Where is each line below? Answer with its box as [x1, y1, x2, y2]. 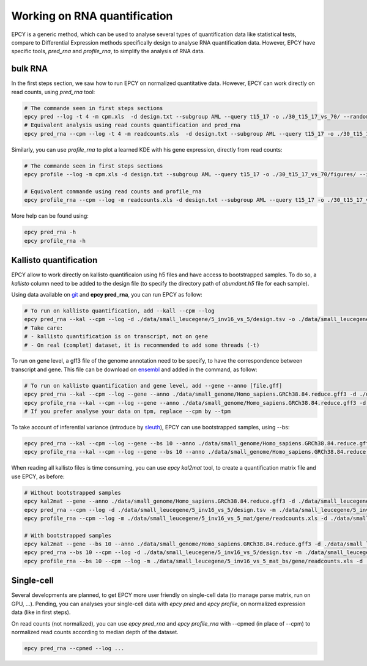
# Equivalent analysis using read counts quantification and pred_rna [24, 122, 241, 128]
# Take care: [24, 324, 64, 331]
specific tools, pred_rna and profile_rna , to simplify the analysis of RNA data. [11, 48, 205, 55]
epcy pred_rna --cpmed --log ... [24, 645, 125, 651]
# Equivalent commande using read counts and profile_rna [24, 188, 202, 195]
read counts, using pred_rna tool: [11, 88, 95, 95]
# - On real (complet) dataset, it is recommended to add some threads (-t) [24, 341, 260, 349]
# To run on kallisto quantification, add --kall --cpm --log [24, 307, 215, 314]
